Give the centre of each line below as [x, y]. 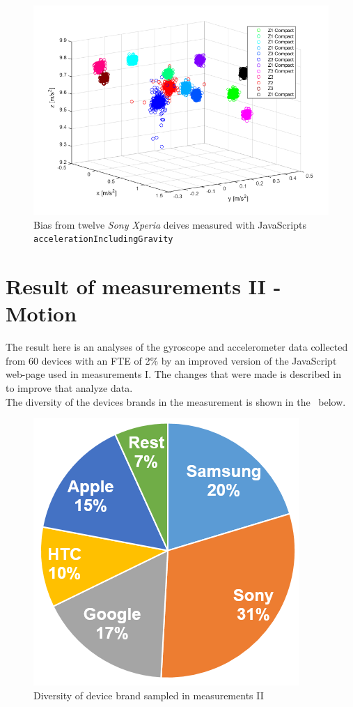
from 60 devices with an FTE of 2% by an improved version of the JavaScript [171, 360]
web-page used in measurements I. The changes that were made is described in [173, 374]
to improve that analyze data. [69, 387]
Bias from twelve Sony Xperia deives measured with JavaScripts [170, 224]
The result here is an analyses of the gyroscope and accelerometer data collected [177, 347]
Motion [41, 313]
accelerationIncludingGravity [103, 240]
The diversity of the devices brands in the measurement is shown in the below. [176, 401]
